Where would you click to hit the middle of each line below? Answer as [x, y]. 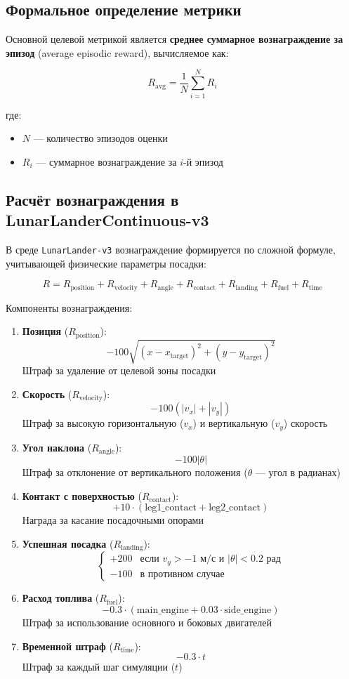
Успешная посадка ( [68, 543]
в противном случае [182, 574]
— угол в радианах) [298, 472]
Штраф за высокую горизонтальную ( [103, 423]
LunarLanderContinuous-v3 [107, 220]
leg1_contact [171, 508]
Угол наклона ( [57, 447]
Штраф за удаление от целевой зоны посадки [119, 370]
